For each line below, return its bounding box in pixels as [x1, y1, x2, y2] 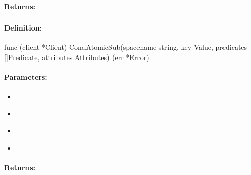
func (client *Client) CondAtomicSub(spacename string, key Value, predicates [4, 42, 247, 52]
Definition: [4, 22, 42, 33]
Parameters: [4, 72, 47, 82]
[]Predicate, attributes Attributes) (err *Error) [4, 51, 149, 62]
